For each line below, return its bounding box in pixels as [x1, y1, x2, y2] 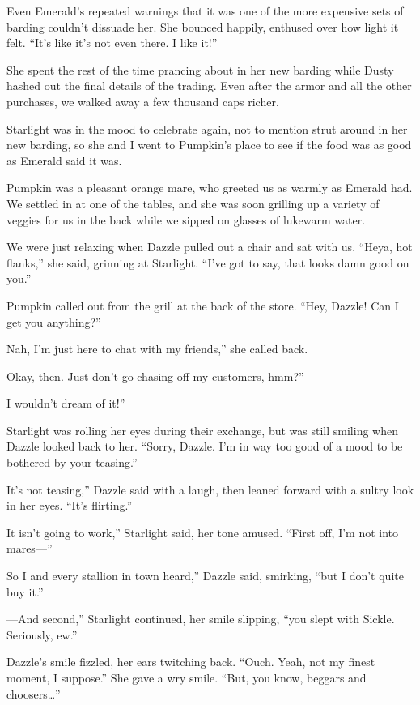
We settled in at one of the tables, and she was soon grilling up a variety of [6, 194, 380, 211]
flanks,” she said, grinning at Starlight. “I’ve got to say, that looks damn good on [6, 254, 409, 271]
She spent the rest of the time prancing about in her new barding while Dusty [6, 61, 394, 78]
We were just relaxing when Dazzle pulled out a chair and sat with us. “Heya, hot [6, 238, 413, 255]
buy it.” [6, 583, 44, 600]
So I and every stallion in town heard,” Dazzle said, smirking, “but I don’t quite [6, 567, 404, 584]
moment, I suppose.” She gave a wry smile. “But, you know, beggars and [6, 669, 367, 686]
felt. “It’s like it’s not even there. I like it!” [6, 34, 218, 51]
